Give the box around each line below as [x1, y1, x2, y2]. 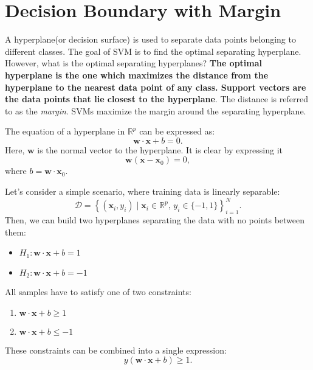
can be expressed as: [139, 125, 215, 138]
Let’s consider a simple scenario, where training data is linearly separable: [5, 185, 280, 198]
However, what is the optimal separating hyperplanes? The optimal [5, 57, 263, 69]
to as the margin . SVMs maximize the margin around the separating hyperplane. [5, 104, 306, 117]
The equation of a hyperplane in [5, 125, 125, 138]
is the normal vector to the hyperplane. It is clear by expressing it [37, 143, 283, 156]
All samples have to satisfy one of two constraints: [5, 285, 191, 298]
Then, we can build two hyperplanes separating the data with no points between [5, 213, 305, 226]
